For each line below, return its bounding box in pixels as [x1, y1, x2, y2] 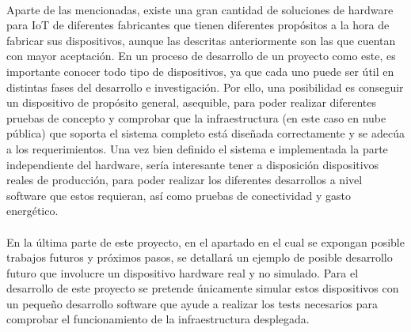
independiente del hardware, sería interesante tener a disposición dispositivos [6, 156, 379, 172]
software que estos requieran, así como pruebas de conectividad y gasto [6, 187, 351, 203]
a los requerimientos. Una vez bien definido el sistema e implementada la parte [6, 140, 388, 157]
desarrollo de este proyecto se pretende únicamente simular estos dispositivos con [6, 280, 399, 296]
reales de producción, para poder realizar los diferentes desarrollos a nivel [6, 172, 363, 188]
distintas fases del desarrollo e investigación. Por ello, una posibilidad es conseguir [6, 78, 404, 95]
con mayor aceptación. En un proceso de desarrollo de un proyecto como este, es [6, 47, 396, 64]
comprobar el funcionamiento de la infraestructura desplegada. [6, 311, 310, 327]
